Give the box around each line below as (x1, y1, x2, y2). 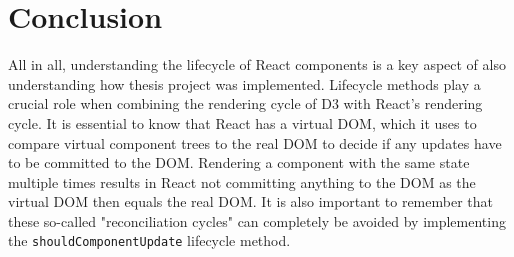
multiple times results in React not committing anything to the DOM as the (8, 171, 476, 192)
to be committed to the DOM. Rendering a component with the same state (8, 152, 470, 173)
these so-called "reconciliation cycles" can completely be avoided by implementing (8, 210, 506, 231)
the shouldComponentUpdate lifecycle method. (8, 230, 291, 251)
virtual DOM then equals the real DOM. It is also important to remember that (8, 191, 493, 212)
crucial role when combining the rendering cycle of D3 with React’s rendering (8, 93, 483, 114)
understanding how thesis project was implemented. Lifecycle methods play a (8, 73, 481, 94)
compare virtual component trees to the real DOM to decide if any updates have (8, 132, 502, 153)
